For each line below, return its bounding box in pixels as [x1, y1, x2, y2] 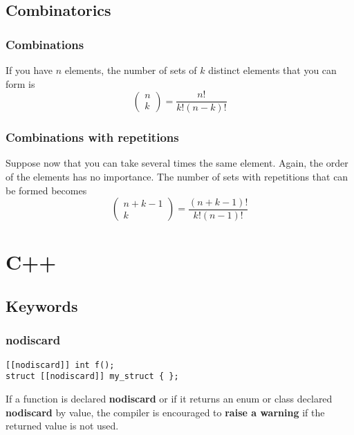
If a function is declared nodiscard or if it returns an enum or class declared [6, 391, 333, 405]
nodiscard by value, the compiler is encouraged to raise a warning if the [6, 405, 325, 419]
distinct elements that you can [208, 63, 337, 77]
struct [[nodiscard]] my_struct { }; [6, 371, 179, 382]
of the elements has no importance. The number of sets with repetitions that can [6, 169, 348, 184]
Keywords [6, 295, 78, 317]
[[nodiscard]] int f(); [6, 360, 115, 370]
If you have [6, 63, 53, 77]
